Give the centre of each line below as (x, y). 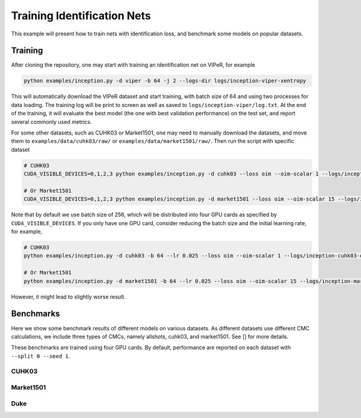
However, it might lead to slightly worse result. (68, 297)
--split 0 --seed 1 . (41, 356)
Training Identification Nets (81, 16)
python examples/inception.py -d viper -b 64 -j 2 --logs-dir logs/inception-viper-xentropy (165, 81)
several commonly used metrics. (51, 122)
